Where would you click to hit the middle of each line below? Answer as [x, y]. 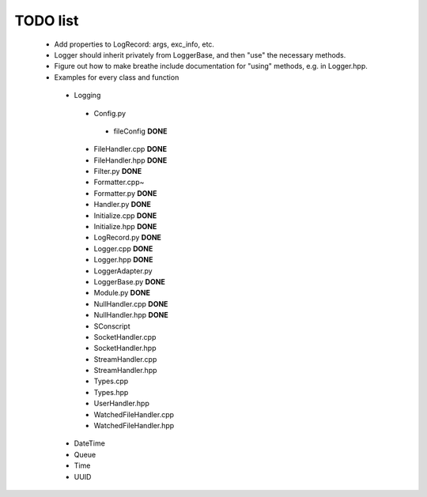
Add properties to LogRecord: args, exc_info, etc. [134, 44]
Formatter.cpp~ [119, 183]
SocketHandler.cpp [125, 337]
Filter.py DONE [118, 171]
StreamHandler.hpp [125, 371]
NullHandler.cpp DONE [131, 303]
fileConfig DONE [140, 131]
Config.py [110, 113]
